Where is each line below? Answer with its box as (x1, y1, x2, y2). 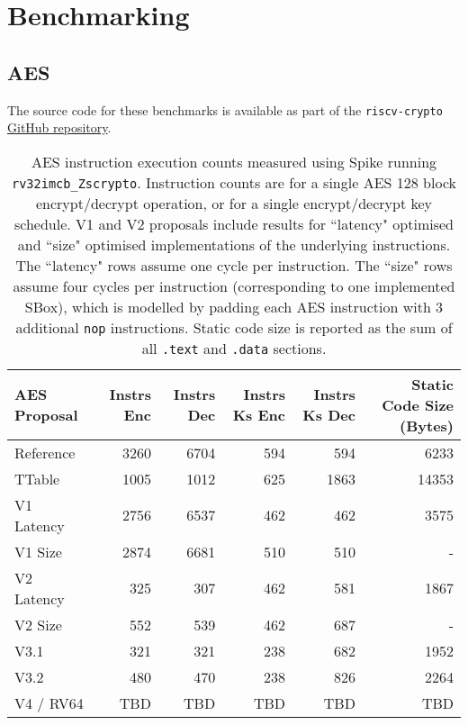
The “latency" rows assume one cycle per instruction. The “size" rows (15, 254, 453, 276)
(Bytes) (400, 414, 454, 436)
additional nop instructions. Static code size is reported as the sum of (15, 316, 453, 338)
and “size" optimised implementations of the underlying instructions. (17, 233, 451, 255)
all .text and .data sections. (141, 337, 327, 358)
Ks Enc (232, 404, 285, 426)
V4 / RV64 (14, 692, 84, 713)
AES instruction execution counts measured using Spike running (31, 150, 437, 172)
